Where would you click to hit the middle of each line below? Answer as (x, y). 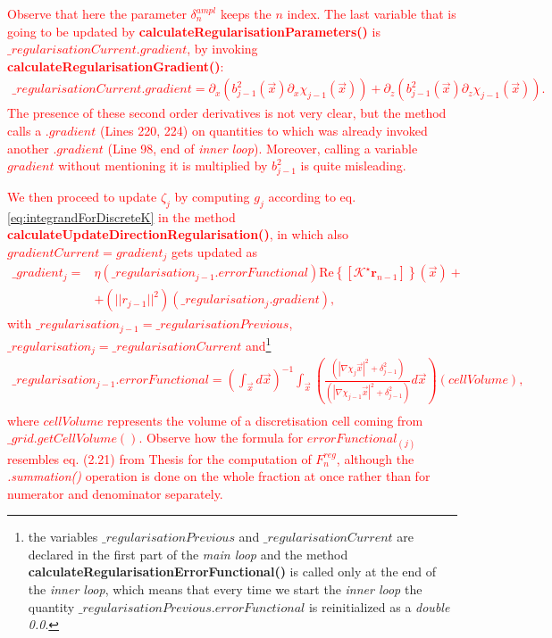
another (28, 148)
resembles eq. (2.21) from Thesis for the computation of (159, 458)
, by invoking (222, 49)
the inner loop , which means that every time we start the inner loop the (225, 589)
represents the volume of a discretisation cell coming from (265, 420)
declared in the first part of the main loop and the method (188, 554)
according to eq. (312, 196)
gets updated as (214, 251)
